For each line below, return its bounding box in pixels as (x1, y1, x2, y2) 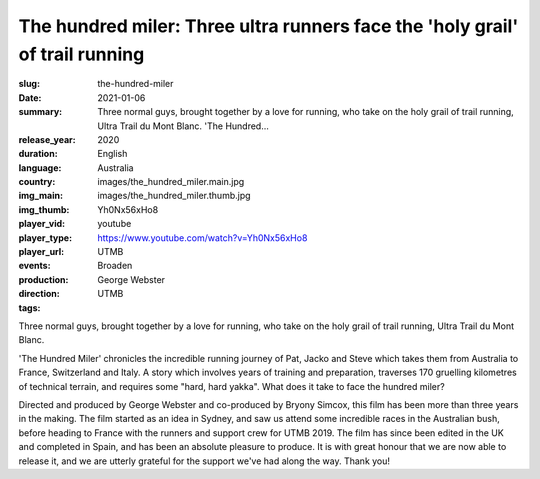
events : (18, 260, 51, 272)
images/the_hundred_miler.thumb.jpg (97, 190, 251, 202)
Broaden (97, 260, 133, 272)
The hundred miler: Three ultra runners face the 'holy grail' (18, 15, 519, 37)
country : (18, 176, 56, 188)
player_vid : (18, 218, 65, 230)
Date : (18, 91, 42, 104)
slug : (18, 78, 40, 90)
